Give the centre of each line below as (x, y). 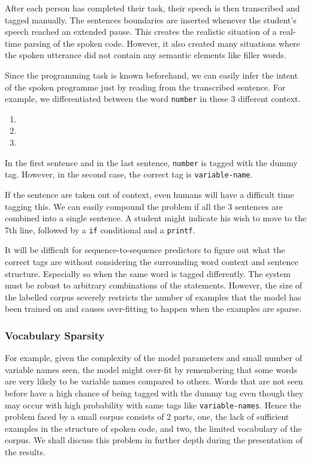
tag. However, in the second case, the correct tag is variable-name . (129, 174)
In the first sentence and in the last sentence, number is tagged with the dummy (151, 162)
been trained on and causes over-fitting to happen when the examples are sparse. (153, 309)
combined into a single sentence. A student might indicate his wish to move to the (156, 218)
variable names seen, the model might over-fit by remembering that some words (151, 369)
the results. (25, 451)
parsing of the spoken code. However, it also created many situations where (162, 43)
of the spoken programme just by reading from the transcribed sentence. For (145, 87)
